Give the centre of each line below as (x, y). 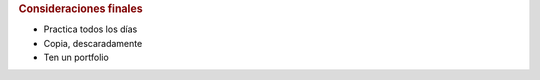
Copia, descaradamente (93, 43)
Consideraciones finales (81, 8)
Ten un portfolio (76, 57)
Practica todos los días (90, 29)
